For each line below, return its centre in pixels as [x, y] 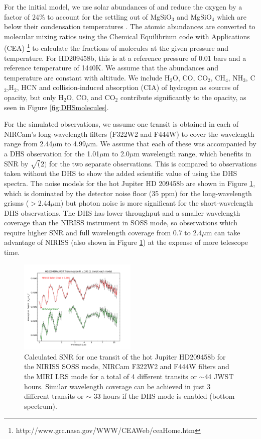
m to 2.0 [116, 153]
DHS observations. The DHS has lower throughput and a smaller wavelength [122, 212]
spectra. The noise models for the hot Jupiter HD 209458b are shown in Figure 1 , [130, 183]
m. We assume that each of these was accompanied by [173, 144]
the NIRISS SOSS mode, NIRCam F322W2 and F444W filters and [127, 366]
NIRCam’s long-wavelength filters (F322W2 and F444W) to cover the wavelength [129, 134]
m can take [223, 232]
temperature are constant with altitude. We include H [87, 77]
